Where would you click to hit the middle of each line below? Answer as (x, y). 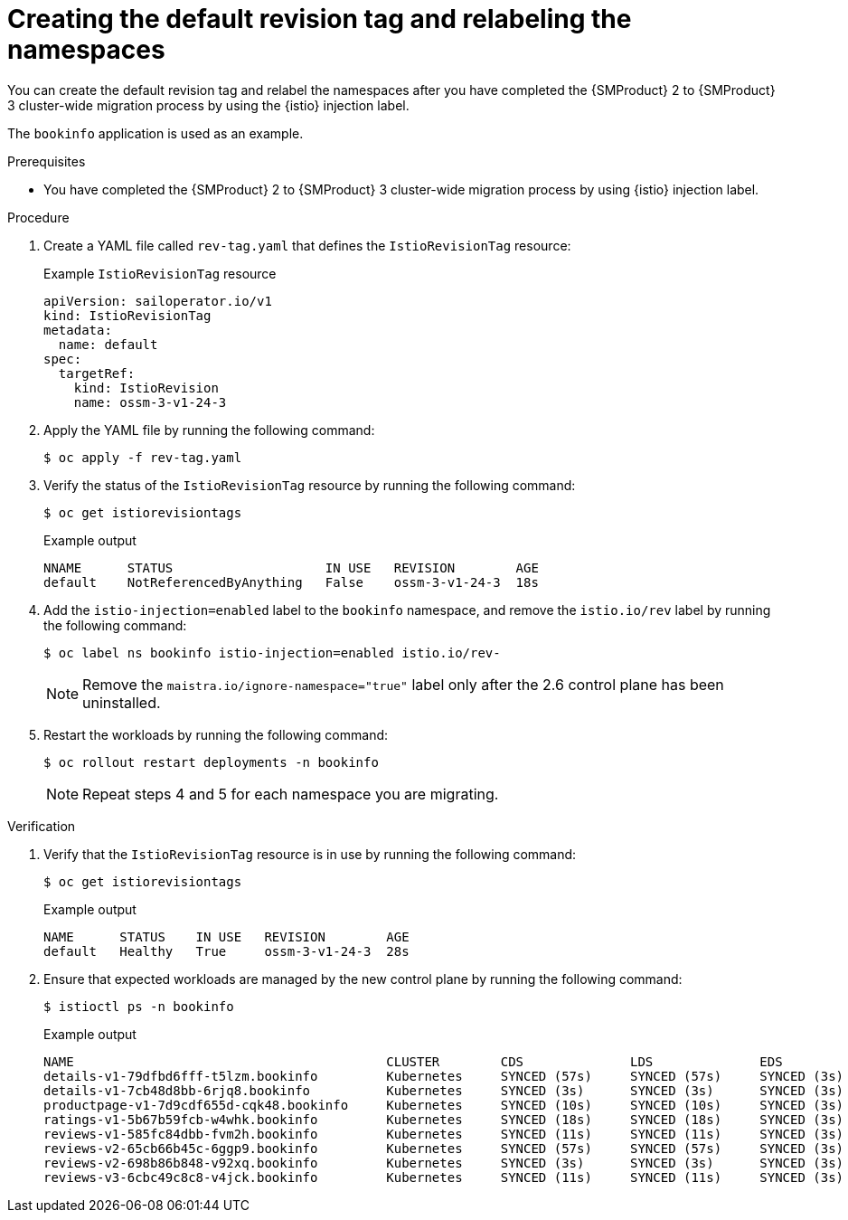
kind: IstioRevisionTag (127, 315)
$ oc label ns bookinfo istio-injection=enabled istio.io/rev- (272, 653)
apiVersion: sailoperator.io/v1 (158, 301)
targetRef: (97, 373)
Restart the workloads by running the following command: (216, 734)
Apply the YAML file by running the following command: (209, 430)
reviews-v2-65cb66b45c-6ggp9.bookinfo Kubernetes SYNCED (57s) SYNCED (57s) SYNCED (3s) (444, 1148)
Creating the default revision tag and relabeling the (320, 19)
